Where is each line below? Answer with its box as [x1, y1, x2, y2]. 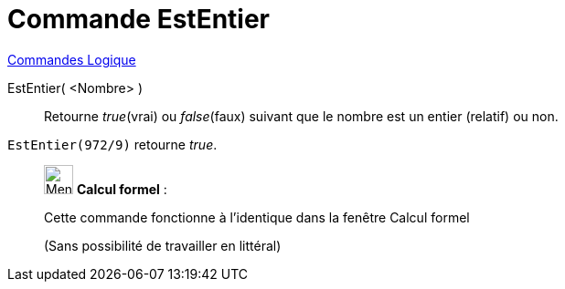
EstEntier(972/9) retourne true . [7, 136, 218, 152]
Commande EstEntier [7, 4, 271, 35]
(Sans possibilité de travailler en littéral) [44, 237, 282, 253]
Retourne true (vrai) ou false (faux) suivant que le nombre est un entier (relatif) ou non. [44, 108, 559, 124]
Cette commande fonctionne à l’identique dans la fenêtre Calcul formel [44, 209, 470, 225]
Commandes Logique [7, 51, 136, 67]
